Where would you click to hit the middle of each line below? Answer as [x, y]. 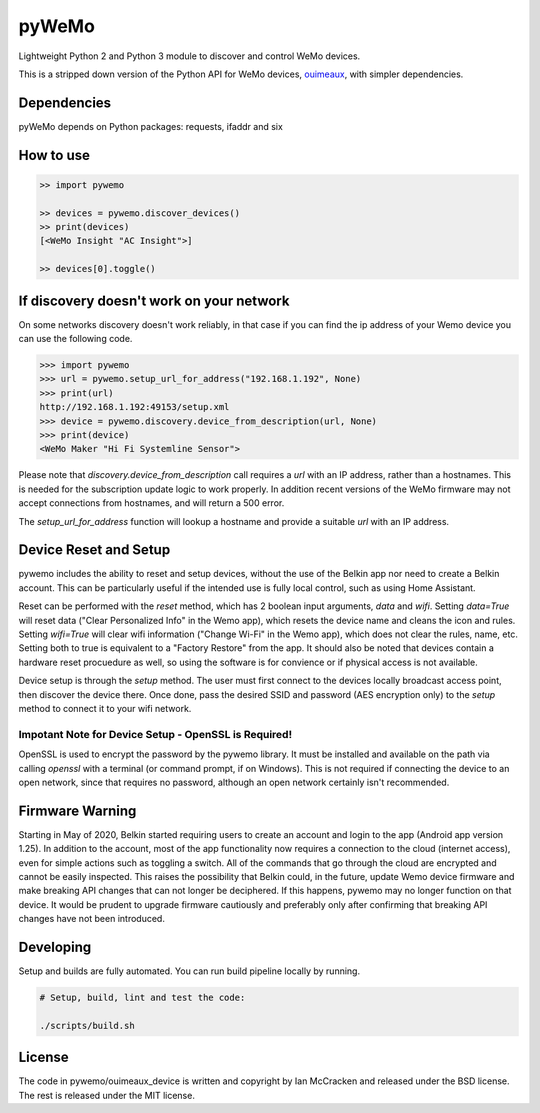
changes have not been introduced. [91, 919]
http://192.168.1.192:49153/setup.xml [134, 407]
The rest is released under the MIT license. [106, 1095]
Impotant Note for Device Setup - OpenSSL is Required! [155, 734]
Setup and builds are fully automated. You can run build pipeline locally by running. [189, 971]
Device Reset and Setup [94, 550]
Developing [55, 946]
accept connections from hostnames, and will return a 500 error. [151, 503]
